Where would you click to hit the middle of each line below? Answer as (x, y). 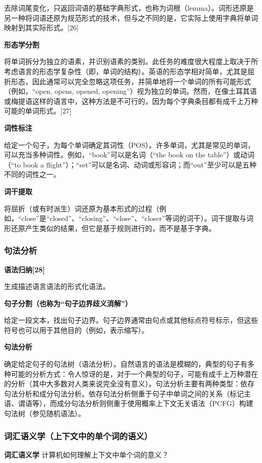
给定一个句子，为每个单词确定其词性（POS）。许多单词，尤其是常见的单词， (129, 144)
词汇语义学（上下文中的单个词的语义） (78, 436)
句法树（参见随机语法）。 (45, 413)
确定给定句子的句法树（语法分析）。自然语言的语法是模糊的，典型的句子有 (126, 364)
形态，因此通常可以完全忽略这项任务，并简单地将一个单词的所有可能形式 (131, 81)
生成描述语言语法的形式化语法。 (57, 286)
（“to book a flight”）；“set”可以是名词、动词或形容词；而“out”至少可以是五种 (130, 164)
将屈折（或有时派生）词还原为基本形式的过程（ (82, 208)
